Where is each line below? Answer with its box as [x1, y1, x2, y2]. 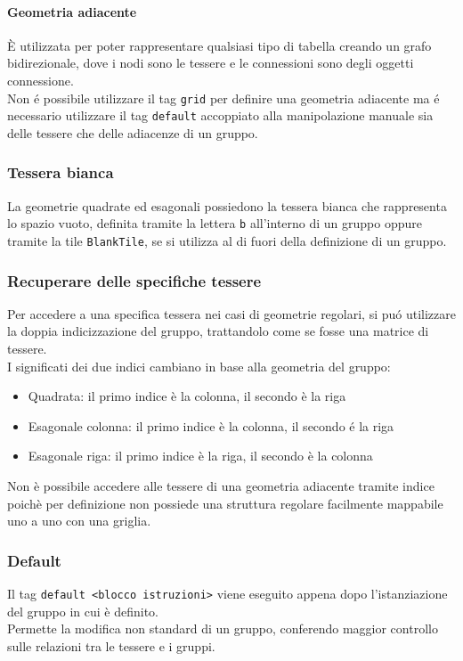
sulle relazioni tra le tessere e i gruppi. [7, 636, 215, 655]
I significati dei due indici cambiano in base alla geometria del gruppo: [7, 356, 391, 375]
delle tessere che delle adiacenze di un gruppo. [7, 123, 258, 142]
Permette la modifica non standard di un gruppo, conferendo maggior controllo [7, 619, 438, 638]
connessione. [7, 70, 74, 89]
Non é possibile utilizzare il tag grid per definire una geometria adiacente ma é [7, 88, 440, 107]
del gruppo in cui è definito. [7, 601, 159, 620]
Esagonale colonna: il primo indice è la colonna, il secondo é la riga [28, 416, 394, 435]
